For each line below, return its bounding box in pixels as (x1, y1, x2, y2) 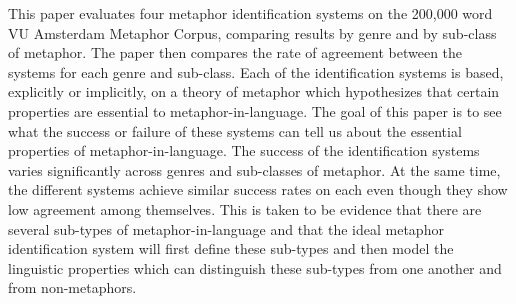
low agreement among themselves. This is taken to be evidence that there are (8, 198, 482, 219)
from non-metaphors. (8, 277, 137, 298)
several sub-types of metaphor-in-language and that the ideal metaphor (8, 218, 444, 239)
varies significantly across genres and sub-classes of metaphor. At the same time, (8, 159, 501, 180)
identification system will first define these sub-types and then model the (8, 238, 454, 259)
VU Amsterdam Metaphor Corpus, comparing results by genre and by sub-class (8, 22, 497, 43)
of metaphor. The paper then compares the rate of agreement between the (8, 42, 463, 63)
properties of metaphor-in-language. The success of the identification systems (8, 140, 480, 161)
